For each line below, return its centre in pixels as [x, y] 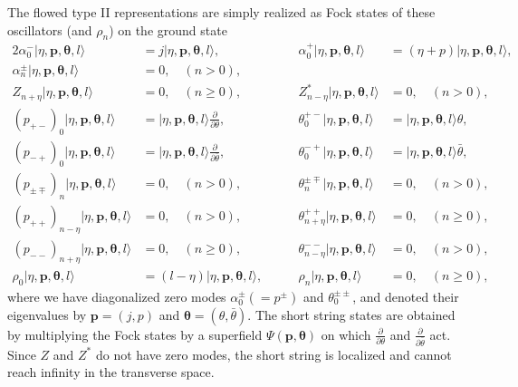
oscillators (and [50, 29]
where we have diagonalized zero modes [117, 296]
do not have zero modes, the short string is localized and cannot [273, 354]
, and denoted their [406, 296]
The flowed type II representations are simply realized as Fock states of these [221, 12]
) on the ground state [168, 29]
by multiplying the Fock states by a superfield [135, 334]
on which [346, 334]
